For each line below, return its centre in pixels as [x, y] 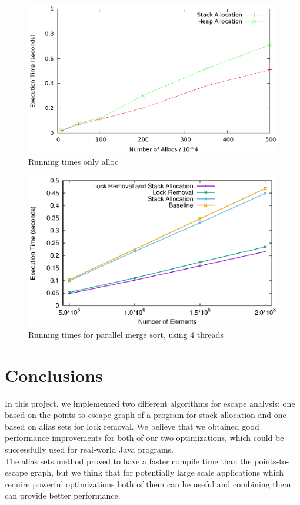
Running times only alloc [74, 162]
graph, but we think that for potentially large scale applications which [157, 472]
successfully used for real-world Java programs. [89, 449]
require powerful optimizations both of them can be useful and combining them [148, 484]
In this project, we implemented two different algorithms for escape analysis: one [150, 403]
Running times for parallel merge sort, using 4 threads [126, 334]
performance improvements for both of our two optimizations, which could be [144, 438]
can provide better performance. [63, 495]
